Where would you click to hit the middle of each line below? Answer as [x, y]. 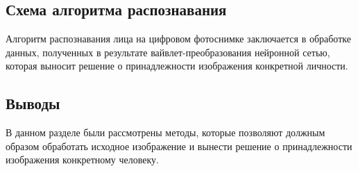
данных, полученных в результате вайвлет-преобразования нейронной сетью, [168, 52]
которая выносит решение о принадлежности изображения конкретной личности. [177, 66]
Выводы [33, 103]
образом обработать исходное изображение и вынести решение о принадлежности [179, 146]
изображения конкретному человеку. [83, 160]
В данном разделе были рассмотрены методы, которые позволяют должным [165, 132]
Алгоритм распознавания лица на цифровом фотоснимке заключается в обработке [178, 39]
